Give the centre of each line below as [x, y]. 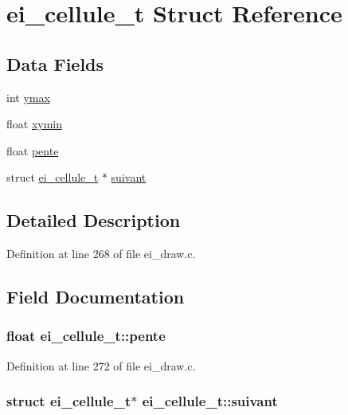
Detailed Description [94, 220]
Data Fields [55, 63]
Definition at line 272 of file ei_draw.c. [101, 365]
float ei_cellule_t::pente [86, 336]
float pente [33, 150]
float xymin [35, 124]
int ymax [28, 97]
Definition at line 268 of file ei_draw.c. [101, 254]
